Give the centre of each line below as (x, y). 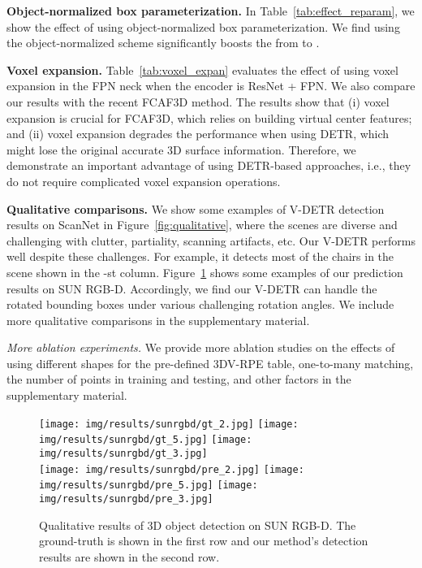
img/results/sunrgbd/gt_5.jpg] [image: (146, 440)
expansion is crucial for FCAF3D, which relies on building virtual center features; (209, 117)
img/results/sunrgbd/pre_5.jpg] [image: (149, 486)
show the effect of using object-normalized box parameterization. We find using (203, 26)
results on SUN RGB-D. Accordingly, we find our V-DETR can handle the (192, 288)
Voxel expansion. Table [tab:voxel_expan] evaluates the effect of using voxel (202, 69)
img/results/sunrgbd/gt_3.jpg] (123, 453)
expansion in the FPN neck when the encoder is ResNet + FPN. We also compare (211, 86)
